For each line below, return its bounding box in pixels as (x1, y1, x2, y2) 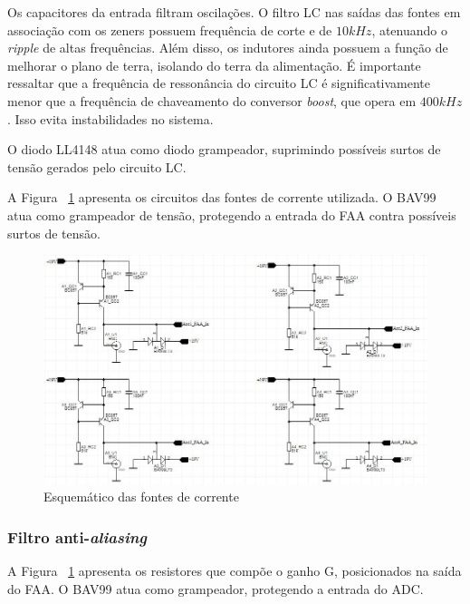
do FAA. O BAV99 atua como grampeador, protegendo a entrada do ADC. (7, 579, 424, 598)
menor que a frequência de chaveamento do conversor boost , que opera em (7, 91, 417, 110)
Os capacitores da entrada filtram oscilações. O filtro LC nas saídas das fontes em (7, 3, 461, 21)
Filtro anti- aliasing (7, 525, 148, 548)
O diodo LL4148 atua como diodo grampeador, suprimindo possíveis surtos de (7, 140, 441, 159)
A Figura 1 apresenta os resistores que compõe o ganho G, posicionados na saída (7, 560, 462, 580)
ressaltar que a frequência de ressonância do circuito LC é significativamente (7, 73, 431, 93)
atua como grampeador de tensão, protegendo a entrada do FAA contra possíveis (7, 205, 456, 224)
